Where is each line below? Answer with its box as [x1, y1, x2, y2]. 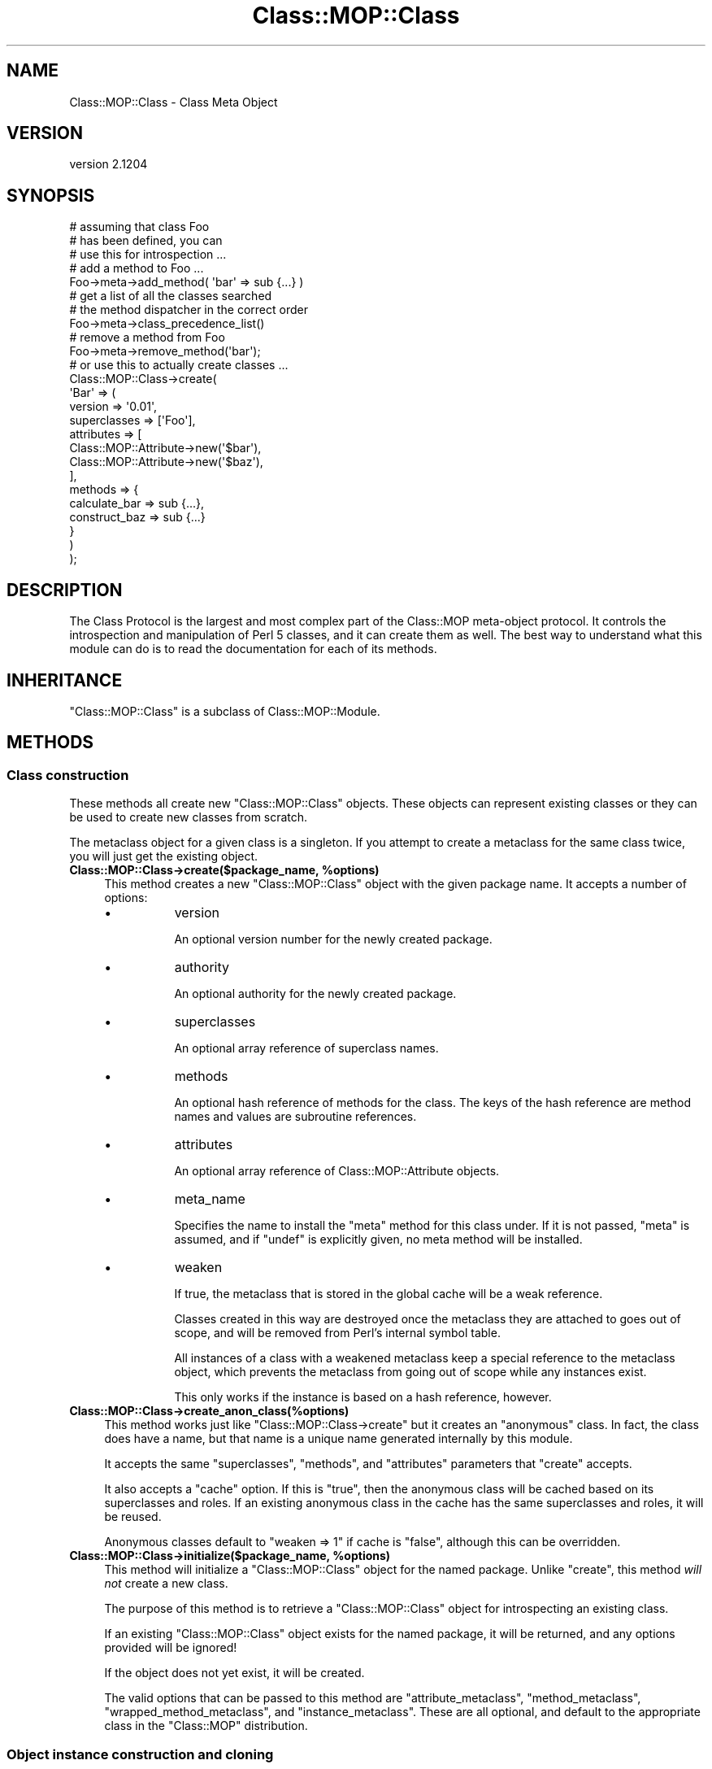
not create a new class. [104, 1576, 228, 1591]
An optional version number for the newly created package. [174, 932, 493, 947]
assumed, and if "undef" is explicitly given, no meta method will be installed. [174, 1232, 583, 1247]
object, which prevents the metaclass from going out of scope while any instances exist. [174, 1365, 647, 1379]
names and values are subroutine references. [174, 1109, 417, 1124]
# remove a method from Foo [69, 330, 225, 345]
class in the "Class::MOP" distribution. [104, 1719, 308, 1733]
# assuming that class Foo [69, 220, 210, 234]
